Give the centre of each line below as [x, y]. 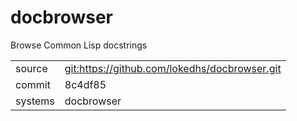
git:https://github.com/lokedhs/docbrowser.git [173, 68]
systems [35, 101]
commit [33, 84]
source [31, 68]
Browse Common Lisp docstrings [79, 45]
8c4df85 [85, 84]
